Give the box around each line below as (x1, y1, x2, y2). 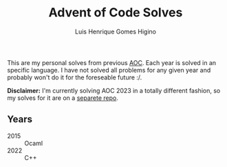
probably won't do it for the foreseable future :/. (7, 73, 142, 81)
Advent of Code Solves (48, 5, 183, 21)
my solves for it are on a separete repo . (7, 94, 118, 102)
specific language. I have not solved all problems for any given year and (7, 66, 211, 74)
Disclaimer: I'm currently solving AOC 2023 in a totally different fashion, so (7, 86, 221, 94)
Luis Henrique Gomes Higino (74, 27, 157, 36)
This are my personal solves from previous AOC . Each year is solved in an (7, 58, 217, 66)
